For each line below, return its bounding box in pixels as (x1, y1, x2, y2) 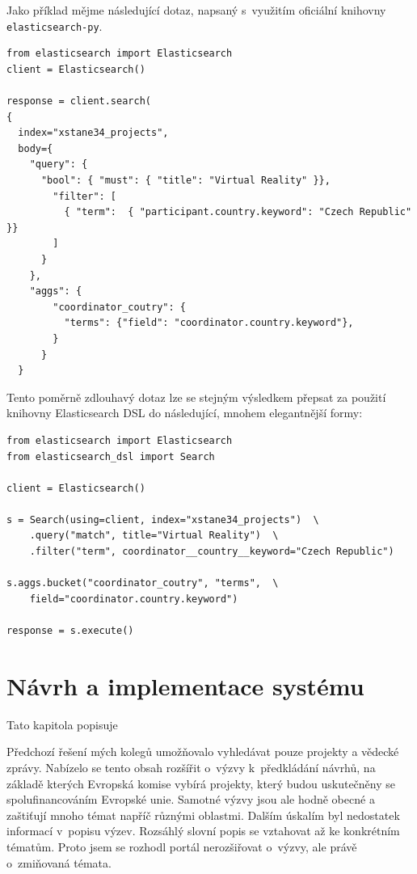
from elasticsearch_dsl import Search (6, 450, 215, 462)
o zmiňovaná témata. (6, 854, 112, 871)
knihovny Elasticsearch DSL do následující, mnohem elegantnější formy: (6, 404, 363, 421)
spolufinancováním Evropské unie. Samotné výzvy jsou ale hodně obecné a (6, 791, 375, 808)
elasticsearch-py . (6, 17, 103, 34)
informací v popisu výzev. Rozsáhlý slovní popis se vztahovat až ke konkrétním (6, 822, 400, 839)
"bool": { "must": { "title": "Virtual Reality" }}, (40, 175, 331, 186)
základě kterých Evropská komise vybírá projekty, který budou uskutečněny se (6, 775, 396, 792)
